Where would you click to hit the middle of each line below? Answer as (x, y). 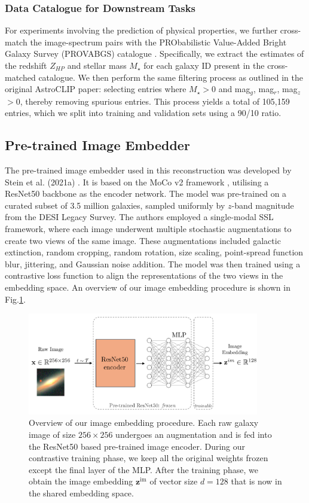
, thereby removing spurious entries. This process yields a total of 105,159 (155, 101)
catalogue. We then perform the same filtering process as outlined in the (171, 77)
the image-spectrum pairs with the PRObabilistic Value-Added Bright (158, 42)
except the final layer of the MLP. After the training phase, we (144, 469)
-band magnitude (263, 205)
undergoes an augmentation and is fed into (194, 434)
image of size (52, 434)
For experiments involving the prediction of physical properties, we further (141, 30)
